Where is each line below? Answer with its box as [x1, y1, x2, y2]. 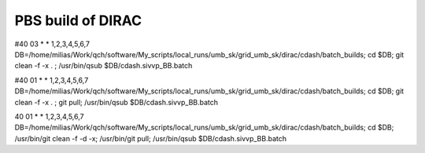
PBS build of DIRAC [14, 12, 142, 29]
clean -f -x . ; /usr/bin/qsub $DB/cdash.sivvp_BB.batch [14, 61, 193, 71]
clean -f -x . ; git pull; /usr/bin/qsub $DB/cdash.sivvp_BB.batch [14, 97, 219, 107]
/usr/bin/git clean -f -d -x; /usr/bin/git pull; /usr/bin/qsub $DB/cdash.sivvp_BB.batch [14, 133, 287, 143]
